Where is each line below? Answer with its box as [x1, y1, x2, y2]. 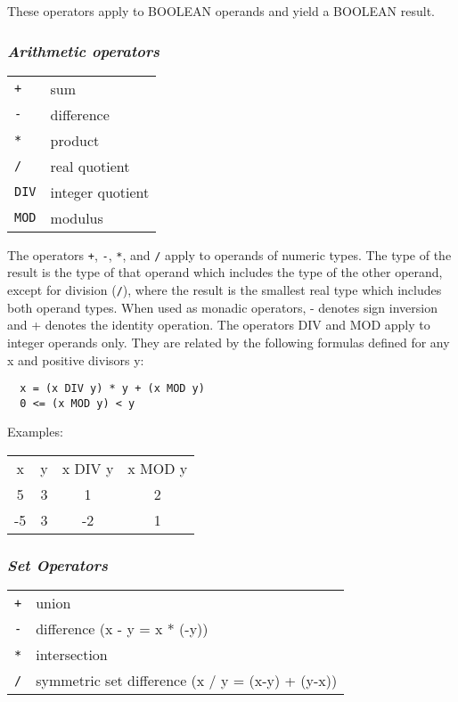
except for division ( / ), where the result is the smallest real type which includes [7, 281, 442, 299]
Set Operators [7, 553, 108, 575]
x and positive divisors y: [7, 350, 144, 369]
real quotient [50, 155, 130, 176]
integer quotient [50, 181, 150, 202]
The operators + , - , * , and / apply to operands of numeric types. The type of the [7, 245, 452, 264]
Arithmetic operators [7, 39, 160, 61]
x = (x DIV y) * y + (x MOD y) [20, 382, 205, 396]
